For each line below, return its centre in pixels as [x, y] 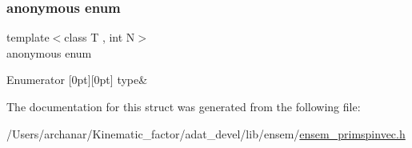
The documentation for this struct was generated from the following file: [184, 106]
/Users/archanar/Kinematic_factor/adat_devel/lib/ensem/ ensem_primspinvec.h [206, 133]
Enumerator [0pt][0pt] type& [77, 80]
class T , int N [100, 37]
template [28, 37]
